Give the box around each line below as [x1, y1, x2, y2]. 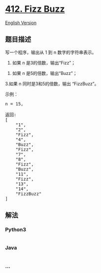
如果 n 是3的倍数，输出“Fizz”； [12, 60, 76, 66]
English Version [5, 20, 37, 26]
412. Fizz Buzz [5, 3, 65, 15]
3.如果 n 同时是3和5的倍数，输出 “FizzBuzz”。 [5, 80, 99, 87]
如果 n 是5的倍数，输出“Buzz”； [12, 70, 77, 76]
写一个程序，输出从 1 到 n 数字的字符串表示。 [5, 49, 97, 55]
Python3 [5, 226, 26, 233]
